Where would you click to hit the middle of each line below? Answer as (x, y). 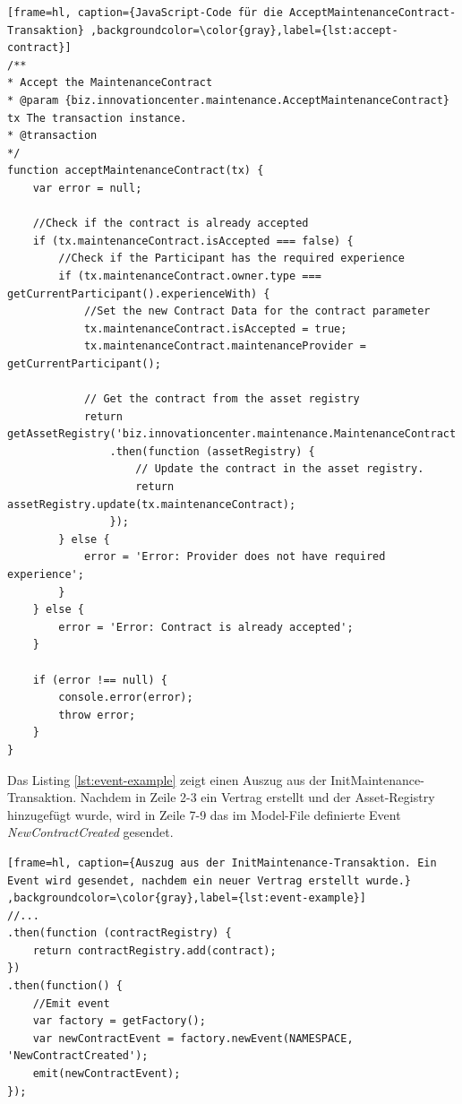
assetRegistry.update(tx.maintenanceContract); (152, 504)
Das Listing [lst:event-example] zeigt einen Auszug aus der (167, 779)
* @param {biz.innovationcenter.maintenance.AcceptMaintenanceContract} (228, 100)
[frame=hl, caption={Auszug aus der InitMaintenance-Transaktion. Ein (222, 862)
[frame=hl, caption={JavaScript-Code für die (145, 13)
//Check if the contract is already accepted (171, 224)
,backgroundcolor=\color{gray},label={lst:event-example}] (187, 898)
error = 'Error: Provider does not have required (235, 557)
